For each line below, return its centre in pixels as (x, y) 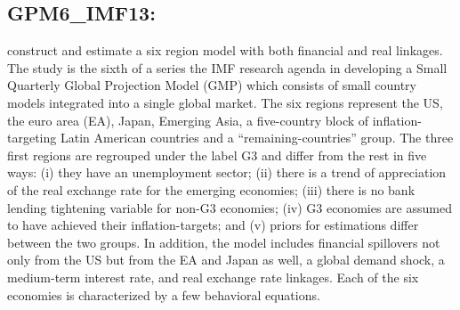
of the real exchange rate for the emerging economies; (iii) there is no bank (211, 189)
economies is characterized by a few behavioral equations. (164, 294)
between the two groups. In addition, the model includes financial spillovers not (224, 242)
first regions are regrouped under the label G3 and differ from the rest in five (217, 155)
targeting (32, 138)
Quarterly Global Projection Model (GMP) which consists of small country (212, 85)
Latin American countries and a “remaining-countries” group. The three (257, 138)
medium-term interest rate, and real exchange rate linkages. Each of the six (213, 277)
